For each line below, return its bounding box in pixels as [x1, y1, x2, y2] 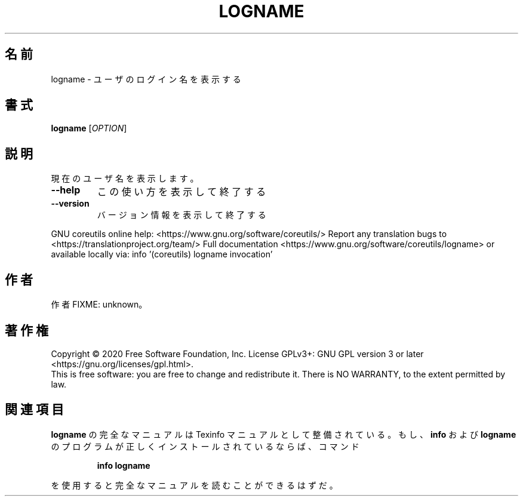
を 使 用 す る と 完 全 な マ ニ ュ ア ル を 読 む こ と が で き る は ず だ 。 [51, 480, 338, 490]
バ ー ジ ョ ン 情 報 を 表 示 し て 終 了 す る [97, 210, 266, 220]
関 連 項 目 [5, 402, 64, 417]
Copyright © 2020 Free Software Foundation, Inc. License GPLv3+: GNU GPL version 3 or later [51, 348, 424, 359]
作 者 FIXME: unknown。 [51, 299, 147, 310]
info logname [97, 460, 150, 471]
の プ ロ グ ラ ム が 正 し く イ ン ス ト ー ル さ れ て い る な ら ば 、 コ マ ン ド [51, 441, 359, 451]
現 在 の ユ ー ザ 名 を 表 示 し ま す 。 [51, 173, 199, 184]
